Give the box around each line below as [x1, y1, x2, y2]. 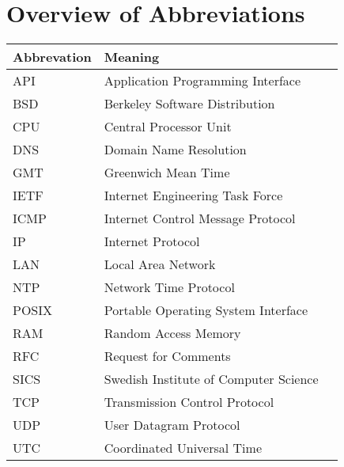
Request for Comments [104, 347, 231, 366]
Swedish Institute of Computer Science [104, 370, 319, 389]
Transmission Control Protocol [104, 393, 274, 412]
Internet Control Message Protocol [104, 209, 296, 228]
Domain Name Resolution [104, 140, 247, 159]
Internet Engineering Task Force [104, 186, 283, 205]
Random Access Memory [104, 324, 241, 343]
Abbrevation [13, 47, 92, 66]
